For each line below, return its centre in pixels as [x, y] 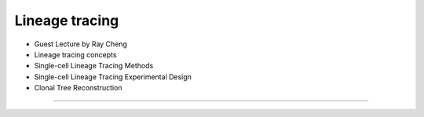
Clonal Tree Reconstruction [78, 88]
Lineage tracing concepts [75, 54]
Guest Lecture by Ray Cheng [80, 44]
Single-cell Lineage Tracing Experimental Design [113, 77]
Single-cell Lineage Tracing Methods [94, 66]
